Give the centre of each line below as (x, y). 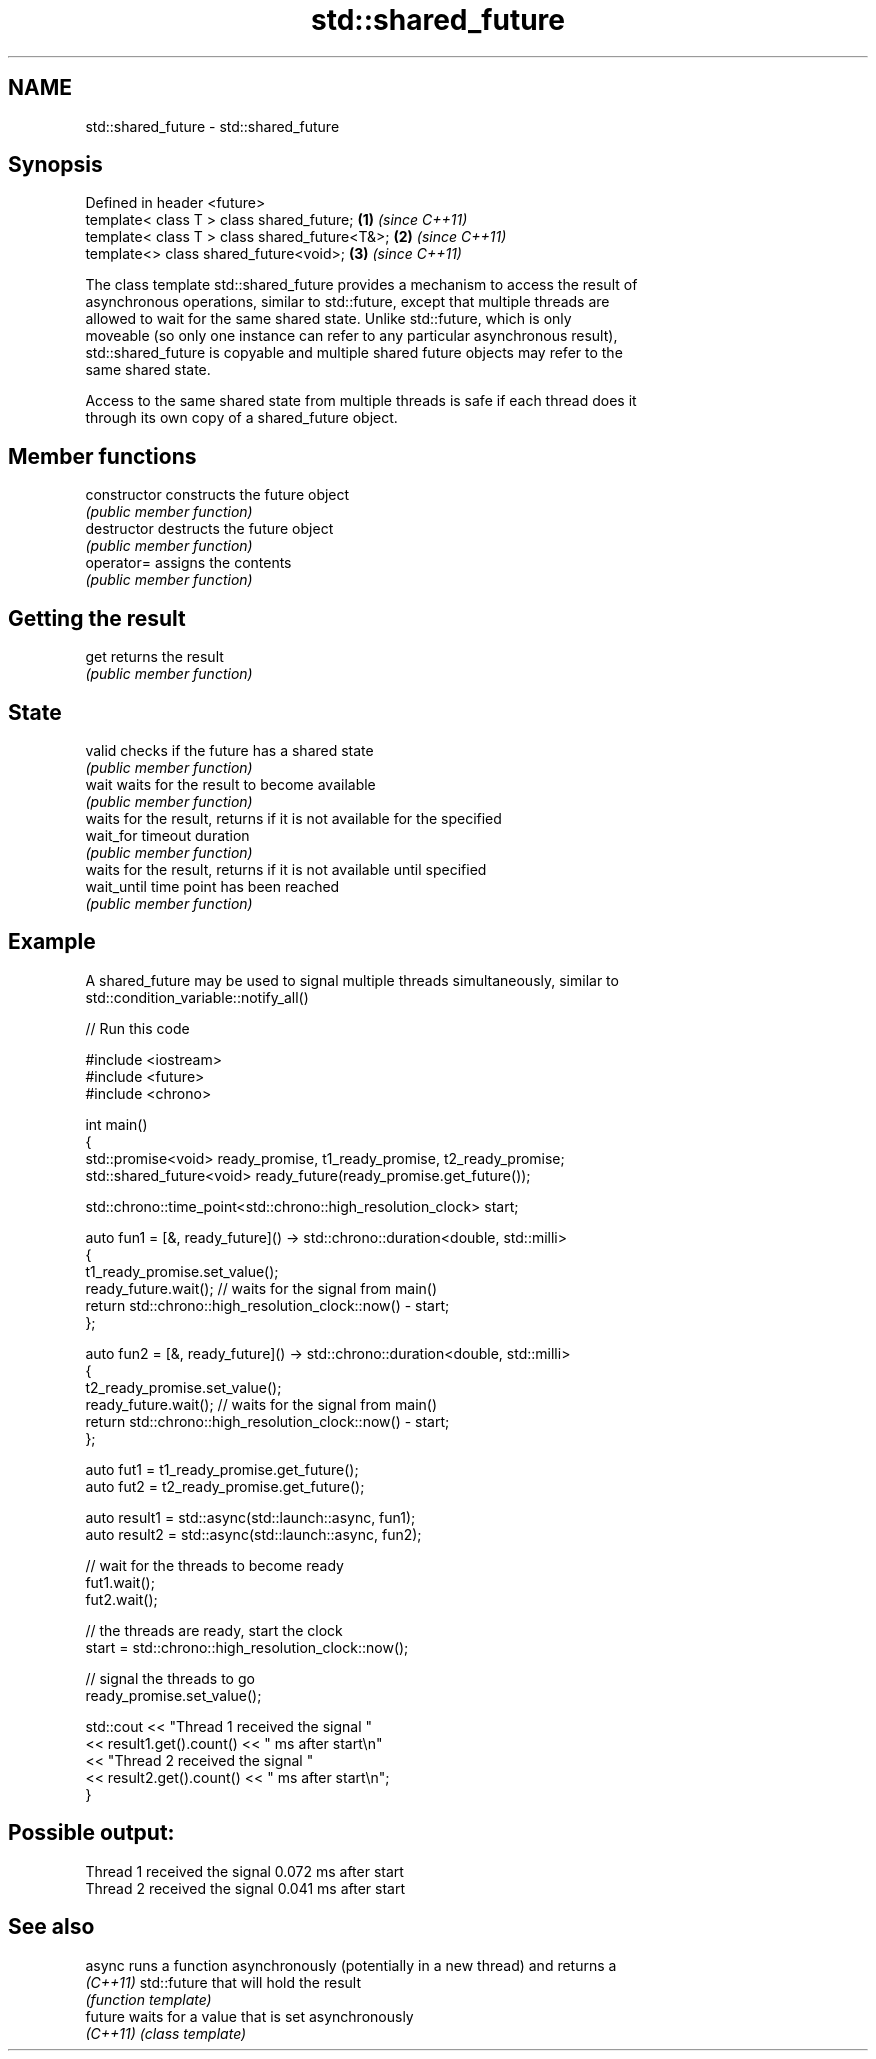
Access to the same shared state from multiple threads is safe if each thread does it (361, 401)
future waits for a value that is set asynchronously (249, 2016)
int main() (116, 1124)
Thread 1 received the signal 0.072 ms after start (244, 1871)
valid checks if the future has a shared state (229, 750)
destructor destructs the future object (209, 529)
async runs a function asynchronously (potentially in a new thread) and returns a (351, 1965)
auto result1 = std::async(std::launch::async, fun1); (250, 1517)
